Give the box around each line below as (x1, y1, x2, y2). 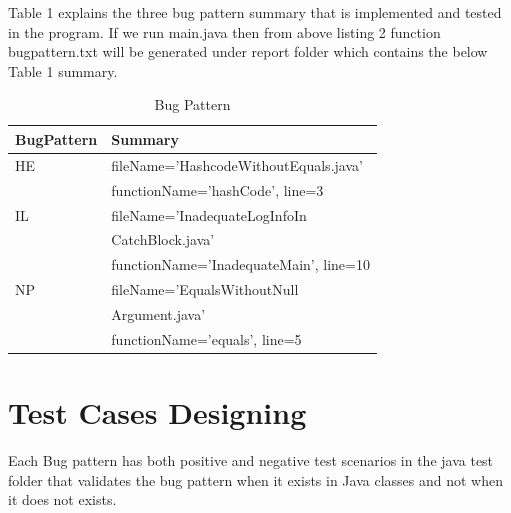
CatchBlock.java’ (111, 229, 215, 250)
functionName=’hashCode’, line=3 (111, 179, 324, 200)
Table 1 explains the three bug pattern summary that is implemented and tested (8, 2, 502, 22)
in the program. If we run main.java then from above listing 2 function (8, 21, 441, 42)
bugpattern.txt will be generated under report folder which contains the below (8, 41, 488, 62)
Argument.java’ (111, 303, 206, 324)
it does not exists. (8, 489, 117, 510)
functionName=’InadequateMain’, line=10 (111, 254, 370, 275)
